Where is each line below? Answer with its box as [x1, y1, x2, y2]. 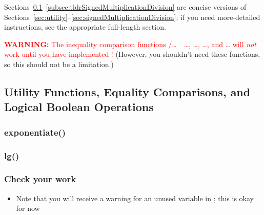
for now [16, 203, 40, 213]
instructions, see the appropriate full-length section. [4, 21, 166, 32]
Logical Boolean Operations [4, 99, 154, 115]
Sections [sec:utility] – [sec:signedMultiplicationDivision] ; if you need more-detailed [4, 11, 260, 22]
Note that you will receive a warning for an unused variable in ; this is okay [16, 192, 254, 203]
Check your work [4, 173, 76, 185]
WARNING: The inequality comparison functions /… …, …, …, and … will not [4, 38, 256, 49]
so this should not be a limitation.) [4, 58, 114, 69]
